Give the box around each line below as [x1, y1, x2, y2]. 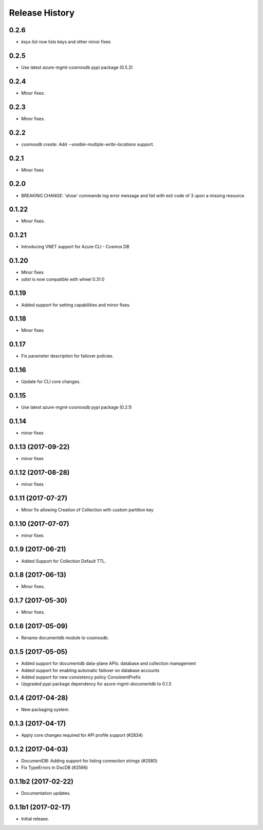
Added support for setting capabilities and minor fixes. [21, 302, 131, 308]
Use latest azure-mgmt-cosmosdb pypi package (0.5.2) [21, 64, 133, 70]
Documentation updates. [21, 790, 71, 796]
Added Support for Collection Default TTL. [21, 558, 107, 564]
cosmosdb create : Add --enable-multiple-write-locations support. [21, 141, 154, 147]
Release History [9, 7, 75, 18]
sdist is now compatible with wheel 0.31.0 [21, 276, 105, 282]
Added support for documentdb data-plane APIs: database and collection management [21, 660, 196, 666]
